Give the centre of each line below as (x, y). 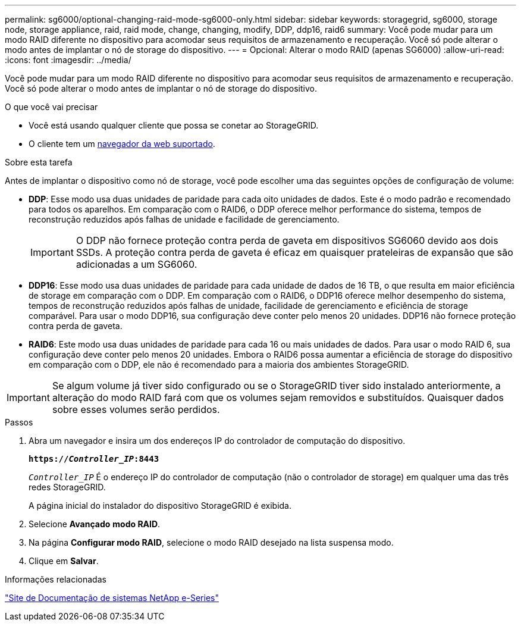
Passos (19, 422)
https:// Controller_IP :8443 (94, 459)
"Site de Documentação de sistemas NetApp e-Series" (112, 598)
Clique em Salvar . (64, 561)
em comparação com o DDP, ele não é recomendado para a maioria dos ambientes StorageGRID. (219, 364)
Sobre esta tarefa (39, 162)
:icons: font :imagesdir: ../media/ (68, 60)
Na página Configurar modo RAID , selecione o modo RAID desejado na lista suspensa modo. (211, 542)
